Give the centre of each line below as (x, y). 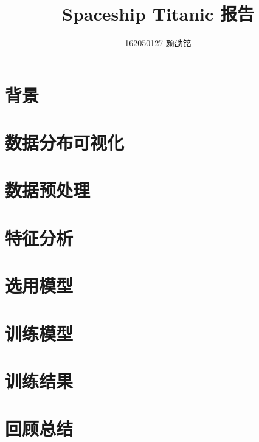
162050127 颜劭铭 (158, 43)
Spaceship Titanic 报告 (158, 14)
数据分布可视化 (65, 143)
